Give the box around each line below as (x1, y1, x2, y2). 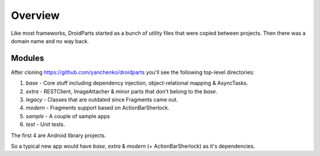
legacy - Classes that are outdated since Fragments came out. (25, 96, 178, 103)
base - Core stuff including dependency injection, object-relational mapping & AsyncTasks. (25, 80, 248, 87)
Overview (11, 9, 60, 22)
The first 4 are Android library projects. (11, 132, 107, 139)
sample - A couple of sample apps (25, 112, 110, 119)
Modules (11, 53, 44, 63)
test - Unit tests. (25, 121, 65, 128)
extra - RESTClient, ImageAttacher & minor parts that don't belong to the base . (25, 87, 217, 95)
